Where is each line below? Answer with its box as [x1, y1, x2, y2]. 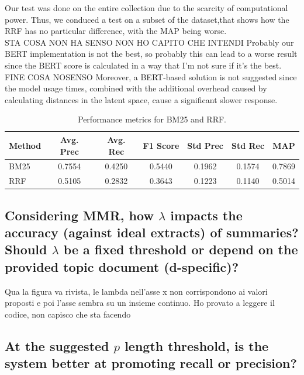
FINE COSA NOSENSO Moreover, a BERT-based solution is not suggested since [5, 70, 297, 83]
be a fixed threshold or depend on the [63, 240, 298, 258]
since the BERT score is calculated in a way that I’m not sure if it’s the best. [5, 59, 282, 71]
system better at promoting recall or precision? [5, 354, 297, 372]
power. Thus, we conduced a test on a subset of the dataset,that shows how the [5, 13, 289, 25]
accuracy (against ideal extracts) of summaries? [5, 223, 299, 241]
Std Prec [187, 139, 223, 151]
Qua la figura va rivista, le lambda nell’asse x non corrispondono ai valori [5, 285, 268, 297]
